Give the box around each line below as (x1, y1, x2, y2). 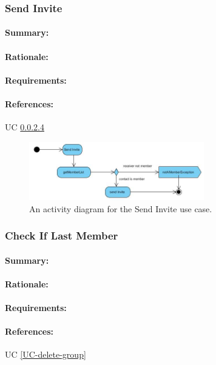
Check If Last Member (5, 228, 118, 243)
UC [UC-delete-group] (5, 348, 86, 361)
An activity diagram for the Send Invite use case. (29, 202, 212, 215)
